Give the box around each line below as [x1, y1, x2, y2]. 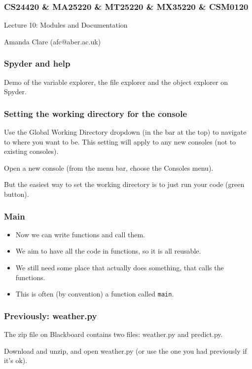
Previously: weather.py [4, 309, 97, 322]
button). [4, 189, 29, 199]
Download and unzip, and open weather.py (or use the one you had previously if [4, 345, 247, 356]
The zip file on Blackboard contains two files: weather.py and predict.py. [4, 329, 223, 339]
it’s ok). [4, 355, 28, 366]
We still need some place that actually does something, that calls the [15, 262, 224, 272]
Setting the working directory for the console [4, 107, 187, 119]
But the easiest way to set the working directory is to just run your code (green [4, 179, 245, 189]
